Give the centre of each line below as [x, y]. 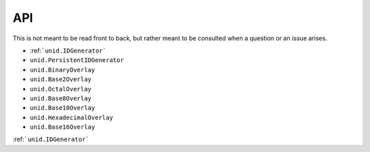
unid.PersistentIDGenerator [77, 60]
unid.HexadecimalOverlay [71, 117]
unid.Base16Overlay [62, 127]
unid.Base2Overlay [61, 79]
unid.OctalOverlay [61, 89]
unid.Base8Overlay [61, 98]
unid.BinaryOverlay [62, 70]
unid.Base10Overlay [62, 108]
